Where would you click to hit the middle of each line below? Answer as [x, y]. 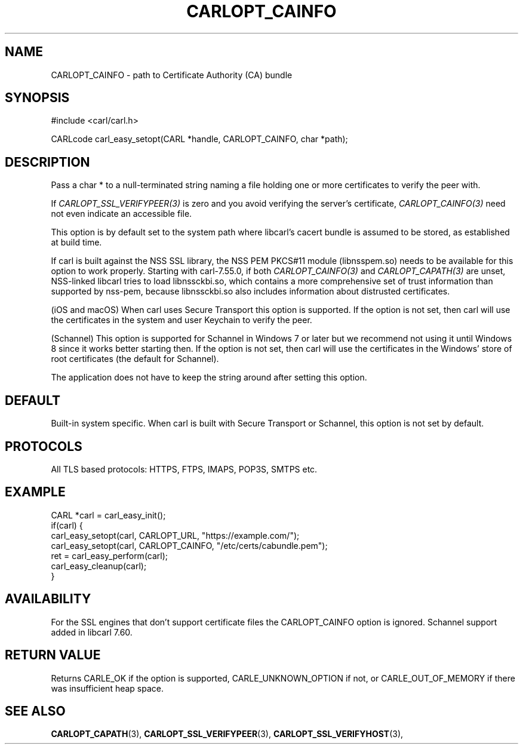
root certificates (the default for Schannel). [135, 359]
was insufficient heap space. [107, 688]
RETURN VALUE [53, 655]
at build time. [76, 242]
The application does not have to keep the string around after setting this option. [209, 377]
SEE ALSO [35, 711]
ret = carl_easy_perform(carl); [110, 555]
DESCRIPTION [47, 162]
